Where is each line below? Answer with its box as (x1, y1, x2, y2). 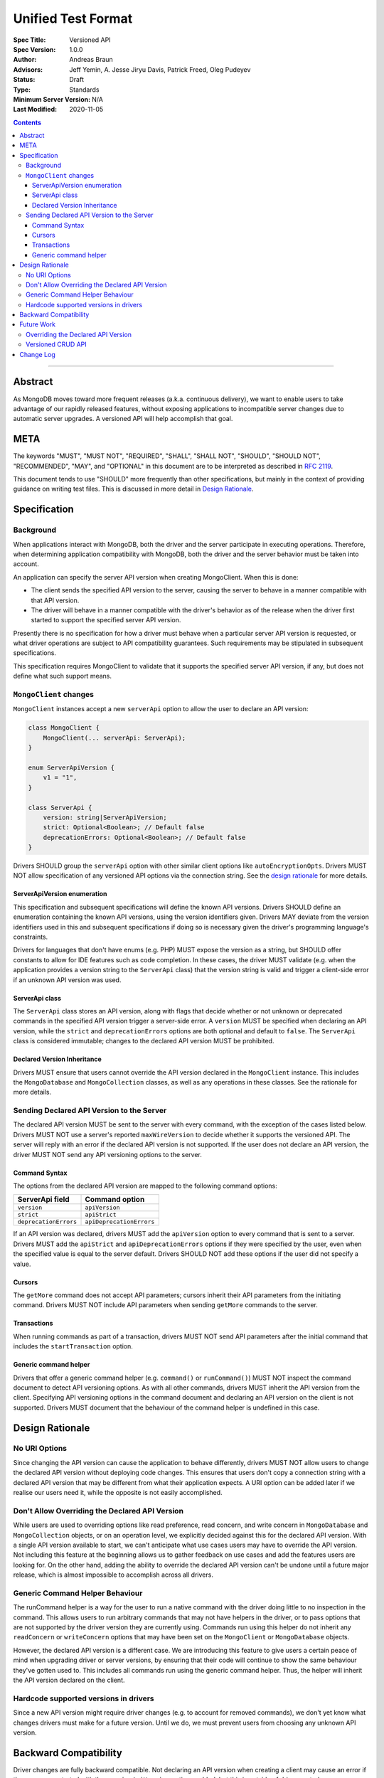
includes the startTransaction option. (13, 1342, 133, 1351)
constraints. (13, 932, 48, 942)
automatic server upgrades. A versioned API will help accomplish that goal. (13, 415, 233, 423)
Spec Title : (13, 36, 46, 44)
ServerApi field (17, 1195, 70, 1205)
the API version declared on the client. (13, 1676, 125, 1684)
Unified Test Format (13, 11, 133, 26)
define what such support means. (13, 672, 112, 681)
